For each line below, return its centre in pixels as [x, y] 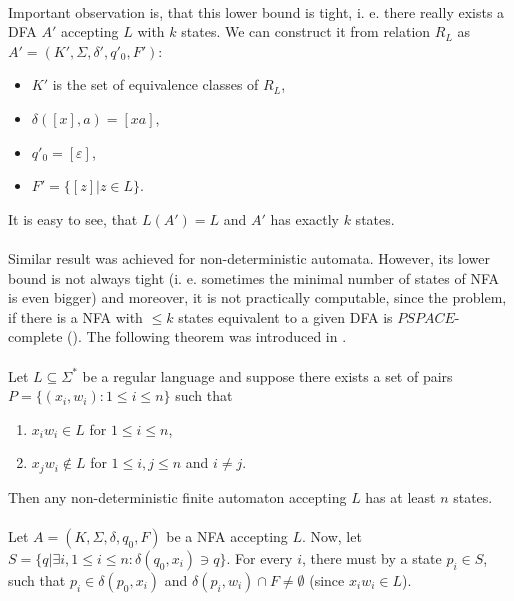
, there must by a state [371, 557]
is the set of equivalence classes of [155, 84]
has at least [400, 496]
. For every [259, 557]
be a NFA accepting [227, 535]
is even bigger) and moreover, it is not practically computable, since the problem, [257, 297]
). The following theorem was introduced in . [209, 336]
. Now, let [332, 535]
